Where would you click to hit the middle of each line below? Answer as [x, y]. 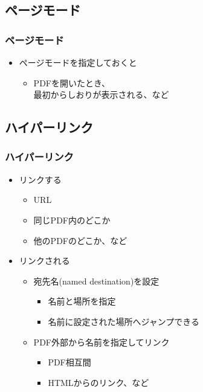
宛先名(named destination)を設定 [96, 281]
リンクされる [44, 261]
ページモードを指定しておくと [78, 62]
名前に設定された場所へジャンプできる [124, 321]
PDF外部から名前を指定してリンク [101, 342]
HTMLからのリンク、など [98, 382]
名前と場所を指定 [82, 301]
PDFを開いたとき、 [72, 82]
